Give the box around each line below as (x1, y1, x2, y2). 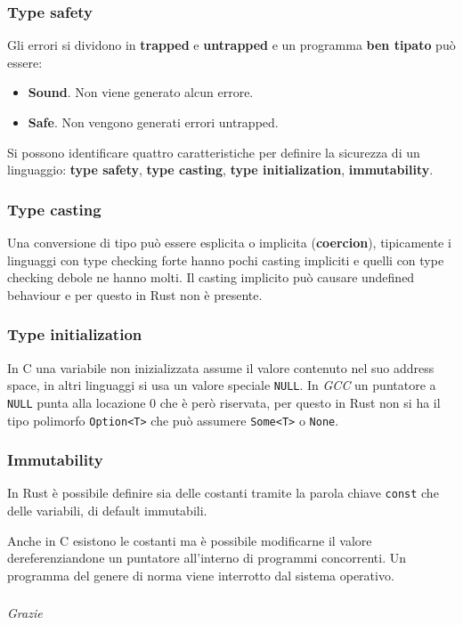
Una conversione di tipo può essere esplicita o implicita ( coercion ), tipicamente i (7, 233, 451, 251)
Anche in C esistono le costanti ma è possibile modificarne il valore (7, 531, 372, 549)
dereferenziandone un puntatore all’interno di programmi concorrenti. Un (7, 548, 406, 567)
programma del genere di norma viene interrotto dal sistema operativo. (7, 565, 394, 584)
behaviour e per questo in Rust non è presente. (7, 285, 263, 304)
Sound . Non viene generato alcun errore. (28, 83, 254, 101)
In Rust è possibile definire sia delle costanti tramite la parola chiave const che (7, 483, 439, 502)
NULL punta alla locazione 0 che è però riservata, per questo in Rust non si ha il (7, 393, 441, 411)
